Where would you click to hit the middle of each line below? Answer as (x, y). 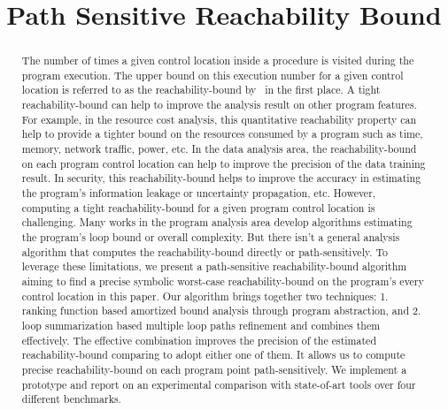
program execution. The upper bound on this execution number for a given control (212, 75)
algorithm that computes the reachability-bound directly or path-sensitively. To (205, 251)
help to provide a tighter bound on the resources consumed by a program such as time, (222, 134)
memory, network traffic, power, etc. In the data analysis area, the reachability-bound (219, 149)
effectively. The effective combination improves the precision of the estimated (199, 340)
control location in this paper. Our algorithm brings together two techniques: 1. (205, 296)
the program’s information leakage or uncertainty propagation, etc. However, (199, 193)
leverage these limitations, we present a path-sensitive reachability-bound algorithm (214, 266)
